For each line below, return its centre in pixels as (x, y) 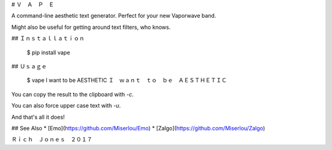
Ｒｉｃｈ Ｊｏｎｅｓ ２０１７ (52, 140)
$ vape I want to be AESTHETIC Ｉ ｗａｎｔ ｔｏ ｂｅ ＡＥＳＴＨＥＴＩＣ (127, 81)
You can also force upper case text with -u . (66, 106)
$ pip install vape (49, 52)
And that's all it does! (38, 117)
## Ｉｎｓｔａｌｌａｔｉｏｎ (48, 38)
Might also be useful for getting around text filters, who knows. (91, 27)
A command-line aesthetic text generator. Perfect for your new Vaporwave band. (114, 16)
